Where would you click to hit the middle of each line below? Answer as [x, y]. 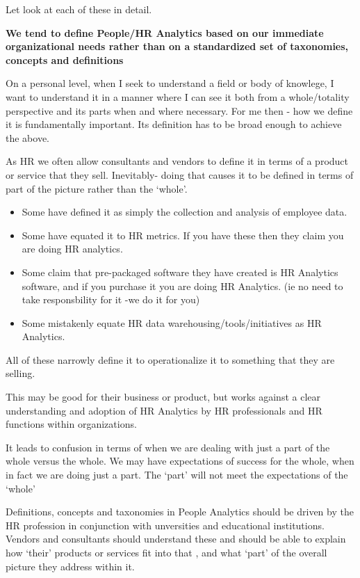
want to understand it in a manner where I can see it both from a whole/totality [178, 96]
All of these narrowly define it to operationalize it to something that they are [170, 359]
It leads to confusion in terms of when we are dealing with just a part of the [168, 447]
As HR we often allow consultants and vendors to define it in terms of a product [177, 161]
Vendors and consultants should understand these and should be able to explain [176, 539]
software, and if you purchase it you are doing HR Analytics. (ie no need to [182, 286]
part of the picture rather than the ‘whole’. [97, 188]
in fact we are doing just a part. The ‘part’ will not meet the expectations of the [177, 475]
